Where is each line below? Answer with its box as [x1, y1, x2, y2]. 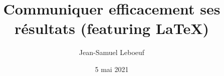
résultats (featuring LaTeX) [14, 18, 209, 38]
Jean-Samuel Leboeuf [79, 47, 145, 57]
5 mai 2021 [95, 63, 129, 74]
